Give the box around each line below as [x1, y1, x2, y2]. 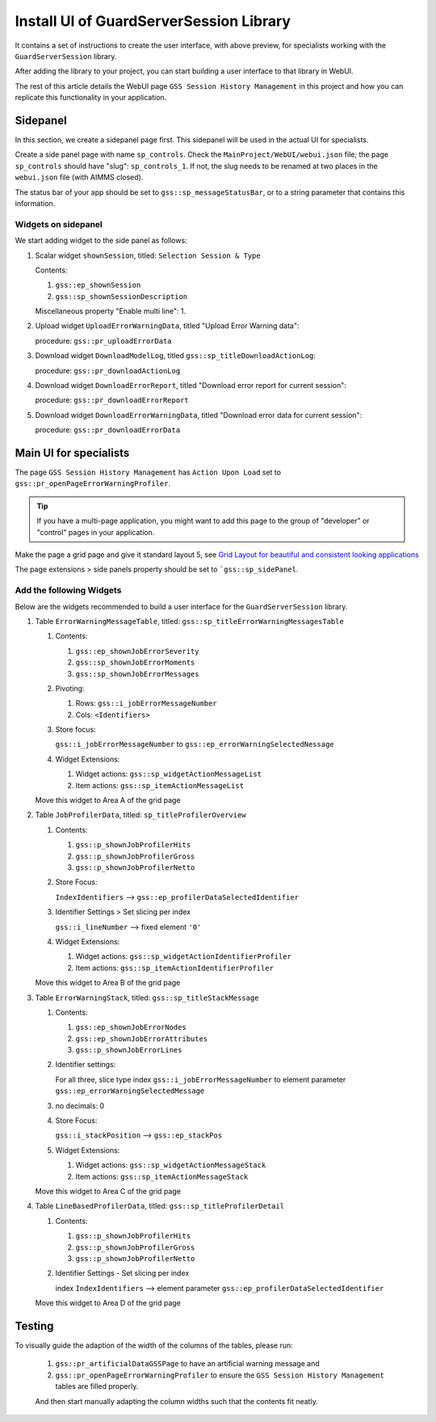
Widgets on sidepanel [15, 218, 103, 230]
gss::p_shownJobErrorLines [75, 1045, 182, 1055]
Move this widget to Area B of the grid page [35, 978, 181, 988]
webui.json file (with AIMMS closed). [15, 172, 144, 182]
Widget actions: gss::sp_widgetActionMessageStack [75, 1160, 266, 1170]
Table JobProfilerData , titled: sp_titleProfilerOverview [35, 810, 246, 820]
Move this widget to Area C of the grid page [35, 1186, 182, 1196]
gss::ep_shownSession [55, 281, 141, 290]
